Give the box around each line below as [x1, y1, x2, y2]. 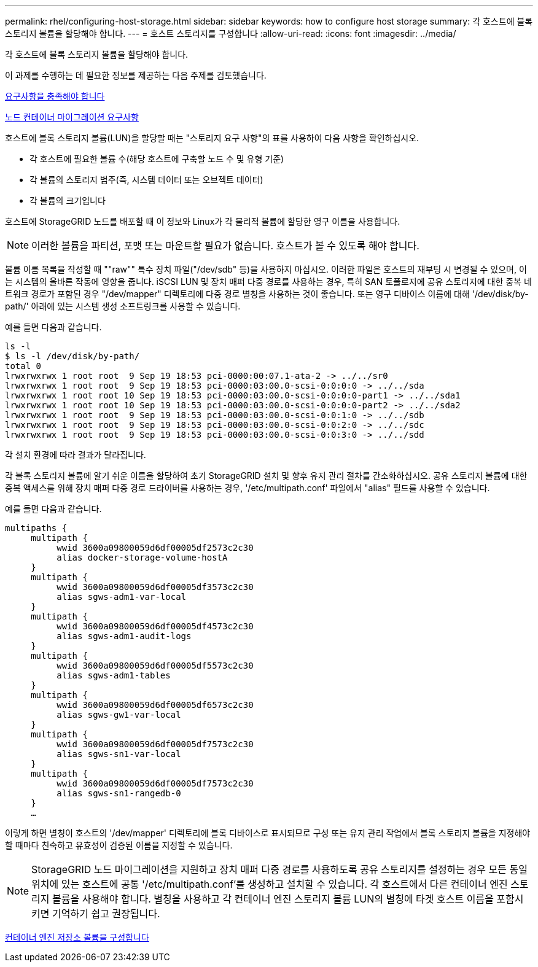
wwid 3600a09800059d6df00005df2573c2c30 [57, 543, 254, 553]
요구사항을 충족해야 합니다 [5, 91, 105, 101]
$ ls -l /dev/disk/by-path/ [5, 351, 140, 361]
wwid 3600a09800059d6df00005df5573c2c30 [57, 661, 254, 670]
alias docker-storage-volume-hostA [57, 553, 228, 562]
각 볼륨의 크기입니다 [29, 195, 106, 206]
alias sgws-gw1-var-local [57, 710, 181, 720]
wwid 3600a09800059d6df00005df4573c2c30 [57, 621, 254, 631]
